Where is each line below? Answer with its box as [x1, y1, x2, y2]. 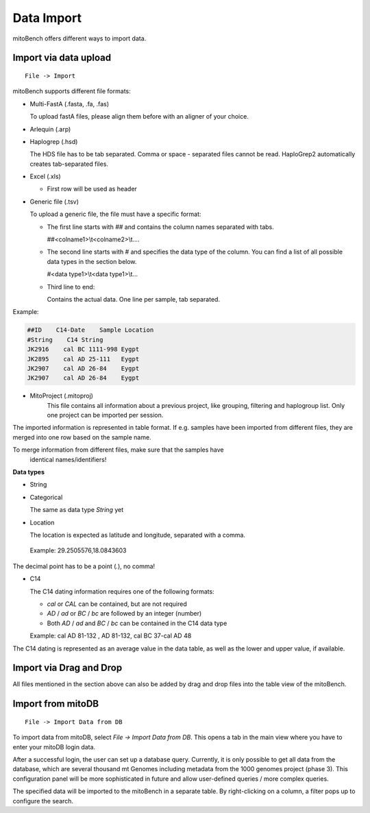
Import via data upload [12, 52, 112, 64]
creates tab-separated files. [29, 160, 109, 168]
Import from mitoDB [12, 698, 99, 709]
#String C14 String [27, 336, 103, 343]
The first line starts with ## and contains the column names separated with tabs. [47, 223, 274, 231]
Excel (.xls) [29, 172, 61, 181]
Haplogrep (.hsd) [29, 137, 78, 145]
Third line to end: [47, 282, 95, 291]
